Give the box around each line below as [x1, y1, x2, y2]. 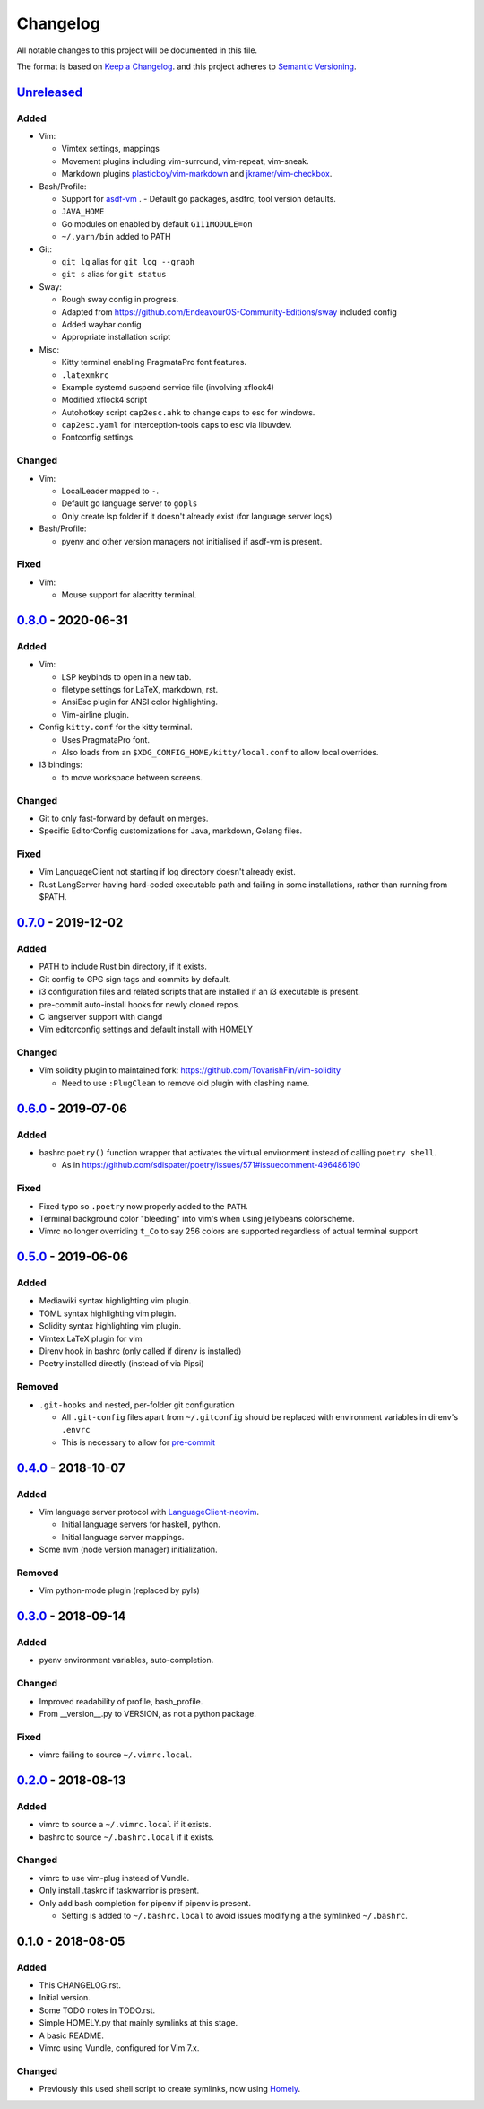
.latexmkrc [61, 370, 109, 380]
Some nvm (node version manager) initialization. [39, 1544, 218, 1556]
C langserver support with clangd [39, 1011, 163, 1022]
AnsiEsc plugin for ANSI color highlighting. [61, 696, 219, 708]
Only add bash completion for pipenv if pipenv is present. [39, 1897, 251, 1908]
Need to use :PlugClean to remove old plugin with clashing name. [61, 1077, 310, 1088]
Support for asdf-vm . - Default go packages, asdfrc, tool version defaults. [61, 194, 336, 205]
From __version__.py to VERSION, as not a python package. [39, 1708, 257, 1719]
